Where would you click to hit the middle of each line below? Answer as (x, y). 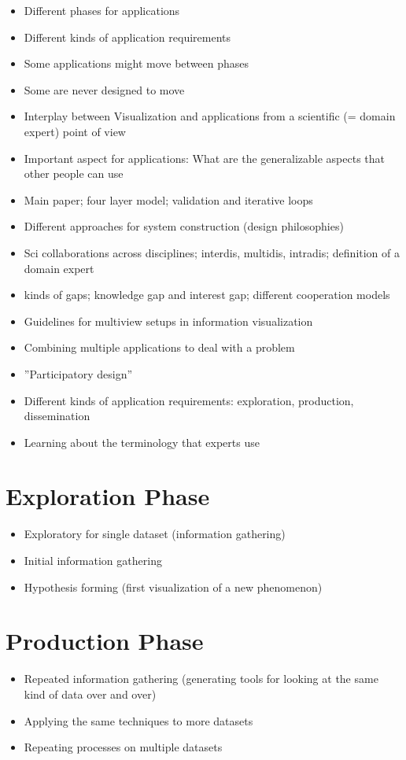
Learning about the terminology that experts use (142, 442)
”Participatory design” (78, 373)
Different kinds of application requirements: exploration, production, (189, 400)
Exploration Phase (108, 496)
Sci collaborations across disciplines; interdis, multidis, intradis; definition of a (212, 252)
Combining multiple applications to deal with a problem (159, 347)
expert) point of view (75, 131)
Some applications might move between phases (137, 63)
